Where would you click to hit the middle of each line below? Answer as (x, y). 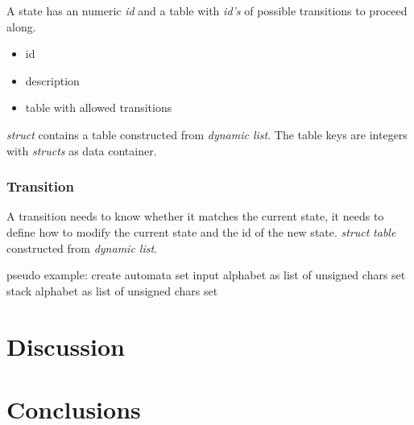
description (52, 80)
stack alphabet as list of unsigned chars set (112, 290)
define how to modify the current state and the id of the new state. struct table (201, 231)
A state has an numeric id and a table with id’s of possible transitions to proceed (207, 10)
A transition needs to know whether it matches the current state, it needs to (195, 216)
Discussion (66, 346)
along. (21, 26)
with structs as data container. (82, 150)
